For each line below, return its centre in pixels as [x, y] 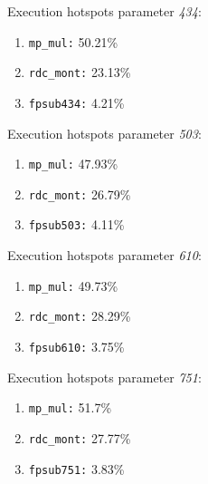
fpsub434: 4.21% [76, 102]
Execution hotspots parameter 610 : [104, 255]
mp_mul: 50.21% [73, 41]
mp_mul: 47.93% [73, 164]
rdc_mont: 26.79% [80, 194]
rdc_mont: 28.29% [80, 316]
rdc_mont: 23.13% [80, 72]
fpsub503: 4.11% [76, 224]
